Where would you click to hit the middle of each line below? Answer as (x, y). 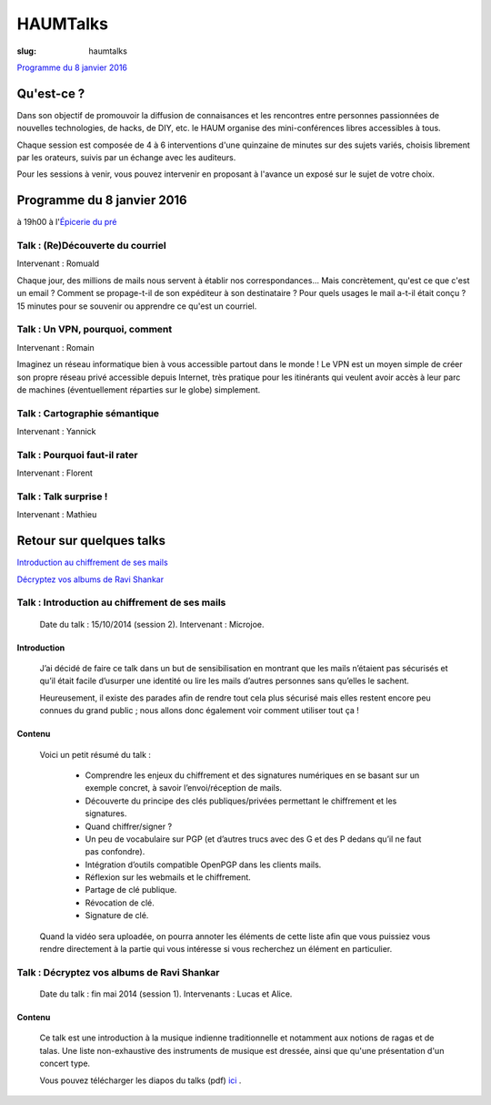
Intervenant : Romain (55, 347)
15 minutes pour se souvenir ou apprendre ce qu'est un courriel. (137, 306)
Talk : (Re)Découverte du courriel (92, 246)
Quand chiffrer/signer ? (129, 826)
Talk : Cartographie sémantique (88, 413)
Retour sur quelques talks (91, 541)
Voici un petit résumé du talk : (95, 754)
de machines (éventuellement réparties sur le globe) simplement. (139, 389)
